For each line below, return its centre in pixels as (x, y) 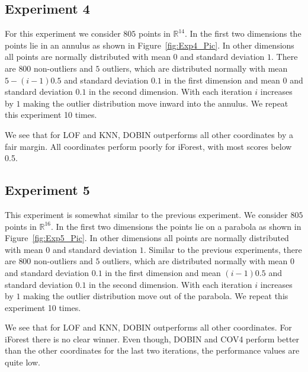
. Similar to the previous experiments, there (223, 249)
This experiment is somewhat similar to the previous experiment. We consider (146, 214)
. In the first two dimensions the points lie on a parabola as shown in (176, 226)
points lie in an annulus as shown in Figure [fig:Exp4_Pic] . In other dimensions (150, 45)
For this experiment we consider (63, 33)
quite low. (23, 362)
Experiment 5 (47, 190)
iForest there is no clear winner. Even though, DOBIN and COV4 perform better (152, 339)
